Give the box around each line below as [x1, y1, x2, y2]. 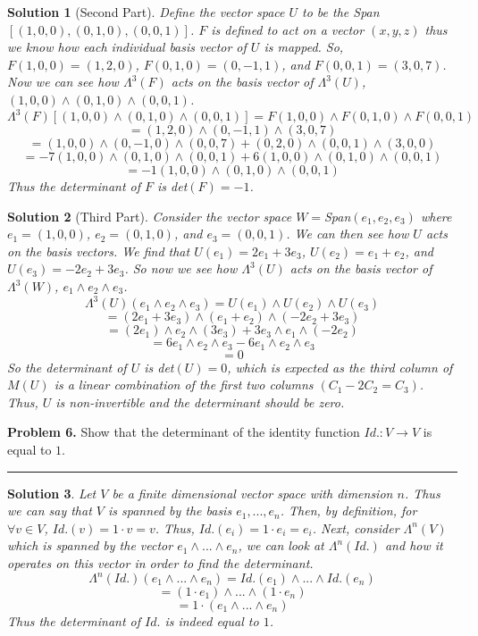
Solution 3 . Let [7, 483, 96, 502]
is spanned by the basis [108, 501, 232, 520]
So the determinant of [7, 357, 127, 376]
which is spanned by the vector [7, 536, 173, 555]
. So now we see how [124, 259, 238, 278]
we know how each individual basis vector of [7, 38, 247, 56]
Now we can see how [7, 72, 119, 91]
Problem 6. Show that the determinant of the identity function [7, 423, 360, 441]
